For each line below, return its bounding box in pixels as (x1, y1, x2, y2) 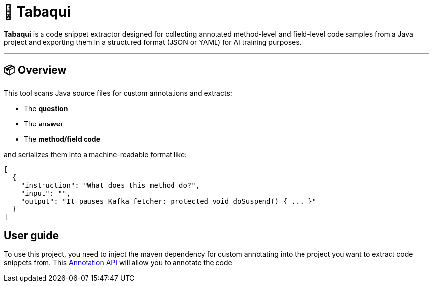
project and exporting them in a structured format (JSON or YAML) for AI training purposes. (4, 38, 302, 46)
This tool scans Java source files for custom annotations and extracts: (4, 88, 232, 97)
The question (24, 104, 68, 113)
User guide (4, 229, 59, 242)
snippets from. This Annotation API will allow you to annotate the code (4, 258, 232, 267)
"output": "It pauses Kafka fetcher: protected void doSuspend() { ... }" (20, 197, 317, 205)
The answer (24, 119, 63, 128)
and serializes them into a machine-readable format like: (4, 150, 187, 159)
